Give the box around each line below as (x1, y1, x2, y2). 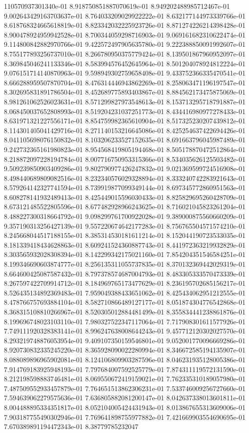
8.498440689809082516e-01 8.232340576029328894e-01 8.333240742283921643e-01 (4, 173, 246, 183)
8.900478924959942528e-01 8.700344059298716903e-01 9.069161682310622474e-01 (4, 29, 246, 39)
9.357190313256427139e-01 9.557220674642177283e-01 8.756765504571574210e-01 (4, 220, 246, 231)
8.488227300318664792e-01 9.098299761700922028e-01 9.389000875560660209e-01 (4, 211, 246, 221)
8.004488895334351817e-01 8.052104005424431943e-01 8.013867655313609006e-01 (4, 402, 246, 412)
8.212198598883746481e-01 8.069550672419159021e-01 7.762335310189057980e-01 (4, 374, 246, 384)
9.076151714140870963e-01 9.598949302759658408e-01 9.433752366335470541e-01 (4, 68, 246, 78)
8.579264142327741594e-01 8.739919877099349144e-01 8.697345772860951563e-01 (4, 182, 246, 193)
